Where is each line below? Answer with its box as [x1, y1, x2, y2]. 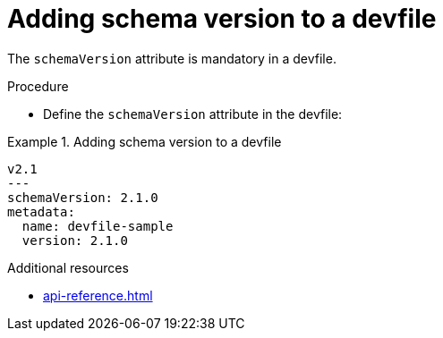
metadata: [7, 204, 75, 219]
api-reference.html [43, 287, 153, 303]
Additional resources [7, 259, 129, 275]
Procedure [7, 78, 69, 94]
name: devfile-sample [21, 218, 174, 233]
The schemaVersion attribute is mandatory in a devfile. [7, 50, 337, 66]
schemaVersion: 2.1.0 [7, 190, 158, 205]
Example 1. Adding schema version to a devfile [7, 133, 282, 149]
